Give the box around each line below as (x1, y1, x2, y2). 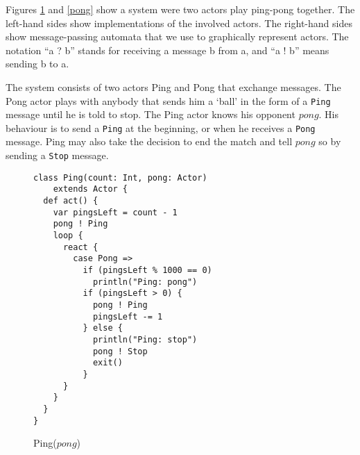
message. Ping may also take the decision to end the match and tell (6, 134, 293, 149)
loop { (53, 231, 83, 240)
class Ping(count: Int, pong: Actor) (33, 172, 207, 183)
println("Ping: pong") (92, 276, 198, 287)
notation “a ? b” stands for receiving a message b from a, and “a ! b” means (6, 42, 329, 57)
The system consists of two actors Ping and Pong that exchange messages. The (6, 79, 341, 94)
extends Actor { (53, 184, 128, 195)
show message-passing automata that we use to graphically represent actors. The (6, 29, 349, 44)
